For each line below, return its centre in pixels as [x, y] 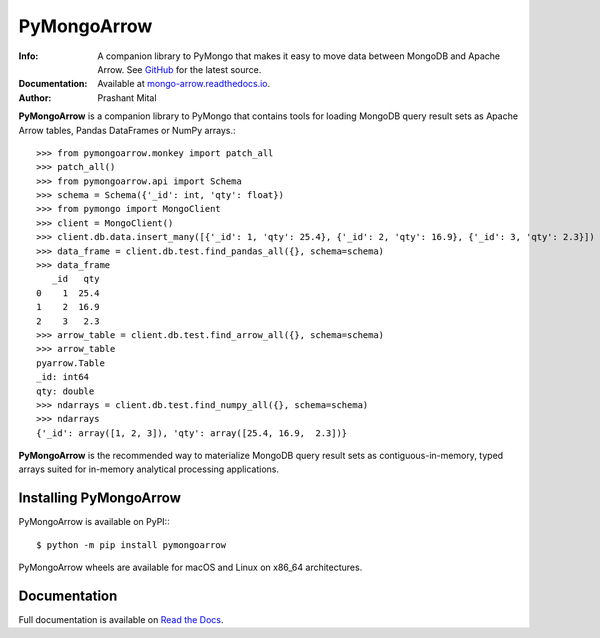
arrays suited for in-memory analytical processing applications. [149, 469]
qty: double [65, 391]
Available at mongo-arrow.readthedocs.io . [184, 84]
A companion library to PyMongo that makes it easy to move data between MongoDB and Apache [299, 56]
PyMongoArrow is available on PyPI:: [94, 522]
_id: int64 [63, 377]
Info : [28, 56]
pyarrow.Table [70, 363]
